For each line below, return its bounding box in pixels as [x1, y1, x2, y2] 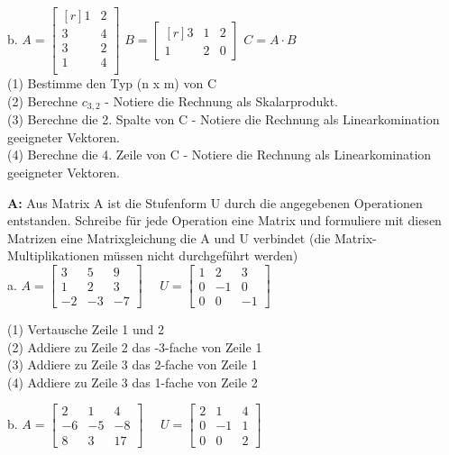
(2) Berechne [7, 91, 78, 110]
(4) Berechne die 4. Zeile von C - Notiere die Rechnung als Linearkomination [7, 145, 432, 164]
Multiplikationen [7, 246, 99, 265]
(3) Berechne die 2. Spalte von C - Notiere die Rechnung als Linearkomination [7, 110, 440, 129]
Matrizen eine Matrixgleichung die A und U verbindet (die [7, 228, 331, 247]
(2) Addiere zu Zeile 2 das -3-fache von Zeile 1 [7, 337, 262, 356]
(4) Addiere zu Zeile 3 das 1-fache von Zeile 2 [7, 372, 258, 391]
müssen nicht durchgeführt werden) [103, 246, 298, 265]
